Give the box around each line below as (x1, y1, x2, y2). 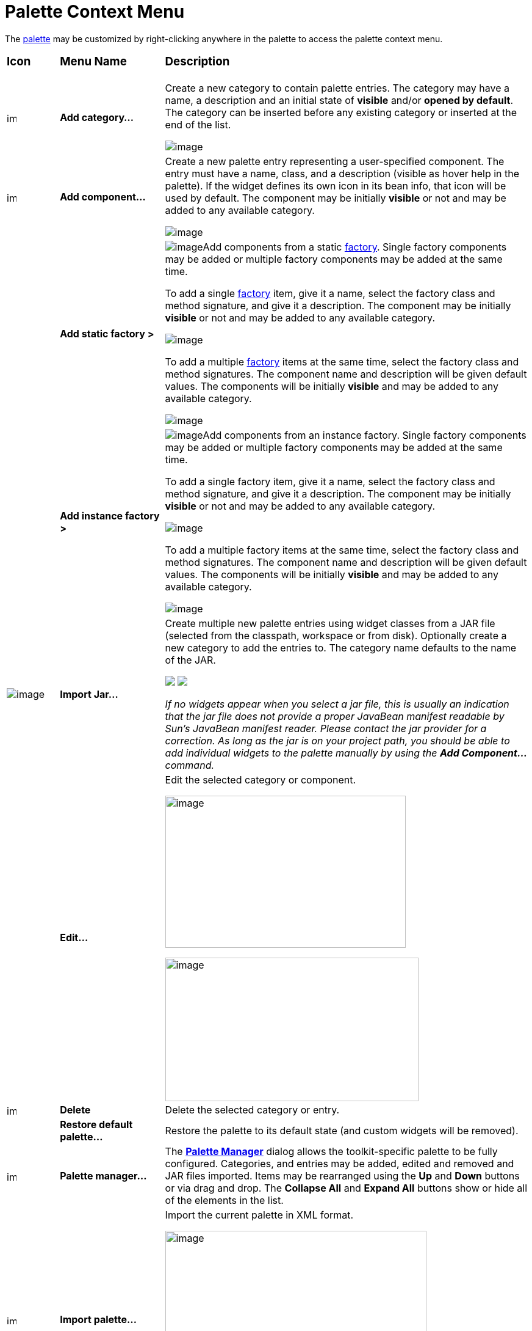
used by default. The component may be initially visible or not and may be (165, 192, 506, 205)
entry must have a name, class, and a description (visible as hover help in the (165, 167, 520, 180)
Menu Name (60, 54, 127, 68)
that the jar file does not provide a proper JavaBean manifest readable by (165, 710, 505, 723)
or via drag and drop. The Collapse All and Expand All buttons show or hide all (165, 1182, 528, 1195)
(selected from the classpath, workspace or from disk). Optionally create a (165, 629, 507, 642)
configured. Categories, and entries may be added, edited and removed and (165, 1157, 514, 1170)
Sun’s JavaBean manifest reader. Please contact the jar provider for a (165, 722, 487, 735)
